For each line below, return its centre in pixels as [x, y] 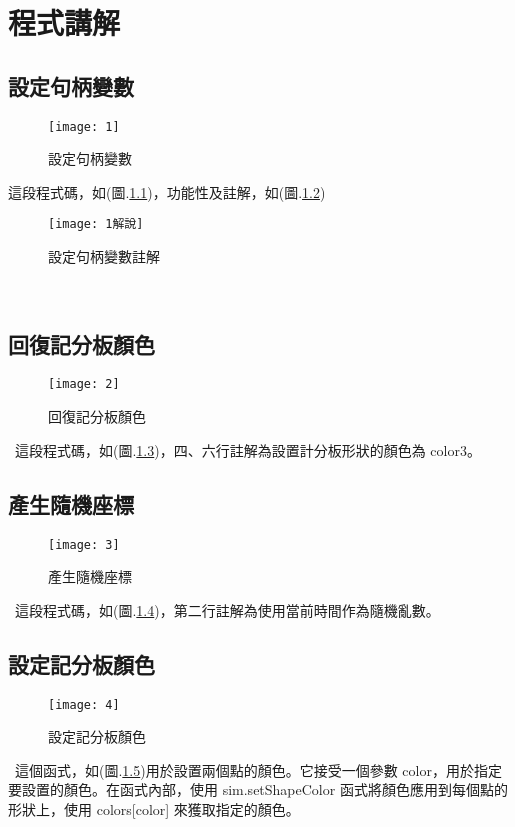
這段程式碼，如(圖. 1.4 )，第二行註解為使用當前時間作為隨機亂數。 [227, 609]
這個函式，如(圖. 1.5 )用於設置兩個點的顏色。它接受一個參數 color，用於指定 [258, 769]
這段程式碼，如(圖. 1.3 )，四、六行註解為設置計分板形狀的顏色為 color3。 [247, 449]
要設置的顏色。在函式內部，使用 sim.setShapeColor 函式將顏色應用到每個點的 [258, 789]
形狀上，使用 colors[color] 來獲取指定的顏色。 [154, 809]
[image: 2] [84, 384]
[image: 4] [84, 704]
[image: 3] [84, 544]
